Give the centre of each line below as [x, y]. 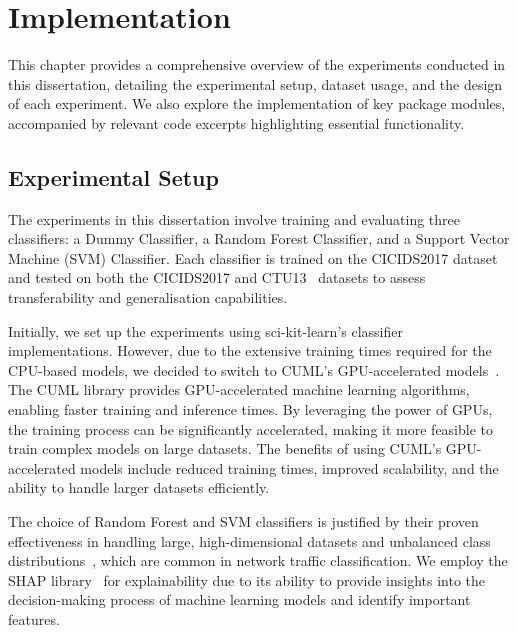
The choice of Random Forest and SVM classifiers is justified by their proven [243, 521]
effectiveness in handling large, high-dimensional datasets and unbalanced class [249, 540]
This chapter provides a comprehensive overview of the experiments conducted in [257, 64]
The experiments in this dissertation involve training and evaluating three [234, 218]
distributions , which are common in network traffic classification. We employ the [258, 560]
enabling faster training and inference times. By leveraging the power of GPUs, [250, 409]
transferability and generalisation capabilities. [148, 297]
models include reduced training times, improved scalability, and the [289, 467]
